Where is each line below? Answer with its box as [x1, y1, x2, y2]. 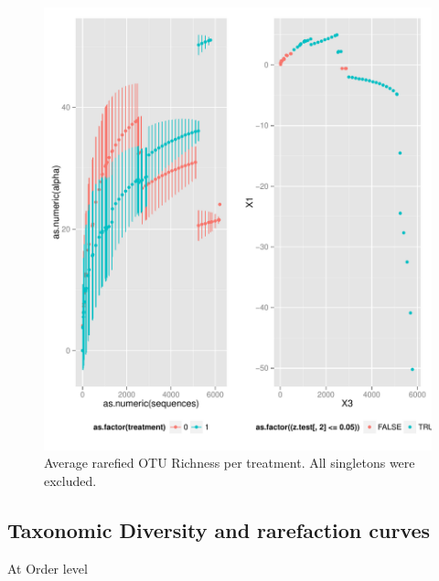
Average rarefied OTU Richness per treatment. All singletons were [44, 453, 415, 472]
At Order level [7, 558, 88, 577]
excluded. [44, 470, 97, 490]
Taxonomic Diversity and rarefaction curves [7, 515, 431, 544]
